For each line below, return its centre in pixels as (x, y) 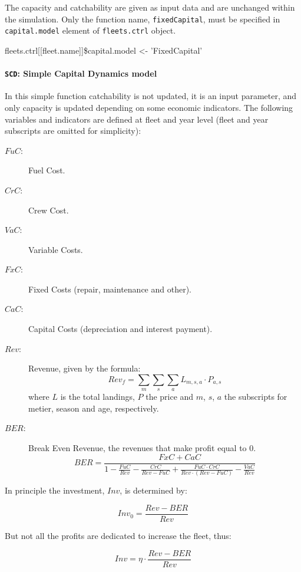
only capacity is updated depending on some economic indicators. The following (149, 107)
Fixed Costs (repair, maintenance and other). (110, 289)
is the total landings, (97, 397)
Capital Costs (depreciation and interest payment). (120, 329)
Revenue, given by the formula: (85, 368)
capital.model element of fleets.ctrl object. (90, 30)
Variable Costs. (56, 249)
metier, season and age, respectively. (94, 408)
